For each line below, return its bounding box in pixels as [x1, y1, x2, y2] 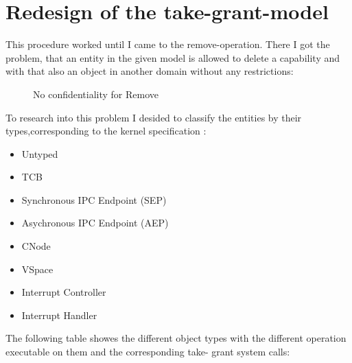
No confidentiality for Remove [33, 86, 159, 101]
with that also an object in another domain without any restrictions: [5, 64, 294, 78]
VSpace [21, 261, 54, 276]
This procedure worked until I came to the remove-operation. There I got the [5, 37, 330, 51]
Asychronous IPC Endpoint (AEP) [21, 215, 169, 230]
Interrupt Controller [21, 285, 106, 299]
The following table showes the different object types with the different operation [5, 331, 347, 345]
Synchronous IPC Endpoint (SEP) [21, 192, 167, 207]
